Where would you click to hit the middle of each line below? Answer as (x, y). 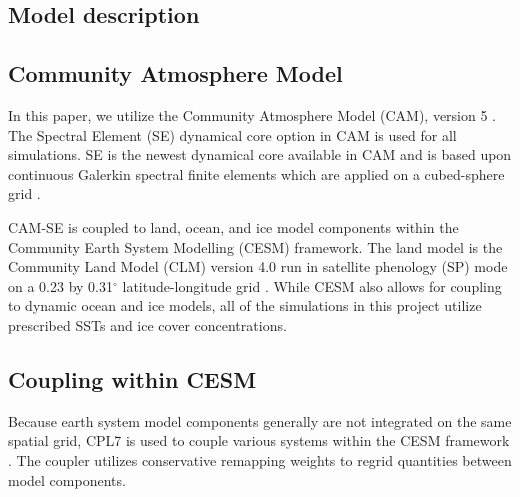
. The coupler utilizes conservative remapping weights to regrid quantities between (260, 459)
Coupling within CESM (132, 378)
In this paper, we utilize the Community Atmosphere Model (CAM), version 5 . (252, 114)
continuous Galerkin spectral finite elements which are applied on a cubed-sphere (256, 173)
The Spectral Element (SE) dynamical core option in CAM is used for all (232, 134)
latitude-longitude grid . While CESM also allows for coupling (312, 285)
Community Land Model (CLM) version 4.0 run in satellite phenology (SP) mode (258, 266)
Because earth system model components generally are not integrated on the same (260, 420)
